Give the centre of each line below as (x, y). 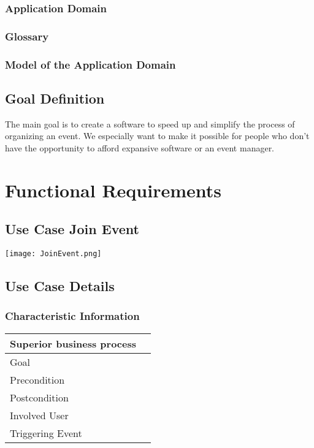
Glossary (27, 36)
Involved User (39, 415)
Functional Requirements (113, 190)
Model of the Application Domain (90, 64)
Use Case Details (60, 286)
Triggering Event (46, 433)
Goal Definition (55, 98)
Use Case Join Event (72, 229)
